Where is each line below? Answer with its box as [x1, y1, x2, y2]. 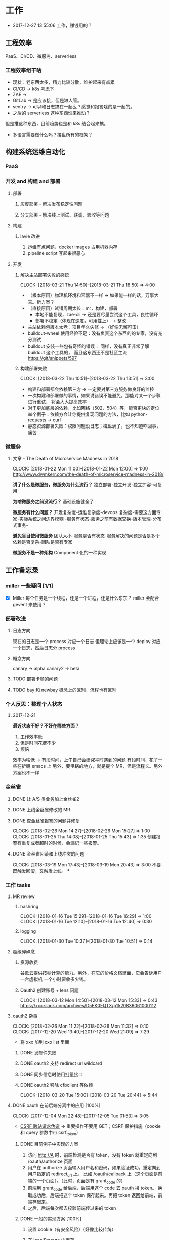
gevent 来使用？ [12, 601, 47, 607]
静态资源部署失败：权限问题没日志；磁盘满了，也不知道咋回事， [27, 423, 161, 429]
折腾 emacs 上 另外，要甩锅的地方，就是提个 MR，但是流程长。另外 [21, 763, 163, 769]
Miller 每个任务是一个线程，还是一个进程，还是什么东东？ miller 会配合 [12, 595, 159, 601]
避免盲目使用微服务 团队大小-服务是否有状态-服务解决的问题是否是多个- [12, 532, 162, 539]
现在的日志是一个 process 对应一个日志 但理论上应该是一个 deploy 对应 [12, 638, 161, 644]
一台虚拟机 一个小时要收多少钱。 [20, 976, 89, 982]
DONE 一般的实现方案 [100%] [20, 1216, 82, 1222]
